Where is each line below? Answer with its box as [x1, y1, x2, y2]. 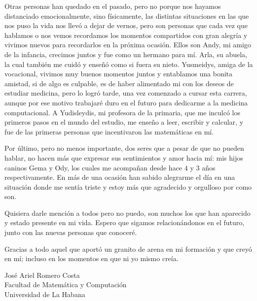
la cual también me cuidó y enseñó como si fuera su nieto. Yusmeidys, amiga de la [4, 59, 253, 69]
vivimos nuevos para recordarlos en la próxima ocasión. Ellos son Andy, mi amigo [4, 39, 251, 50]
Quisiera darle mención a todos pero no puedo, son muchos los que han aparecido [4, 207, 251, 218]
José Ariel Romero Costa [4, 269, 80, 280]
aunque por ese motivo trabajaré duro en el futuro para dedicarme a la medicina [4, 97, 248, 107]
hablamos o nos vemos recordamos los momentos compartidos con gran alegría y [4, 30, 248, 40]
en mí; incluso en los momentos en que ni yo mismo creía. [4, 253, 179, 264]
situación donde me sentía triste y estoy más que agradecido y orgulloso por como [4, 181, 252, 192]
